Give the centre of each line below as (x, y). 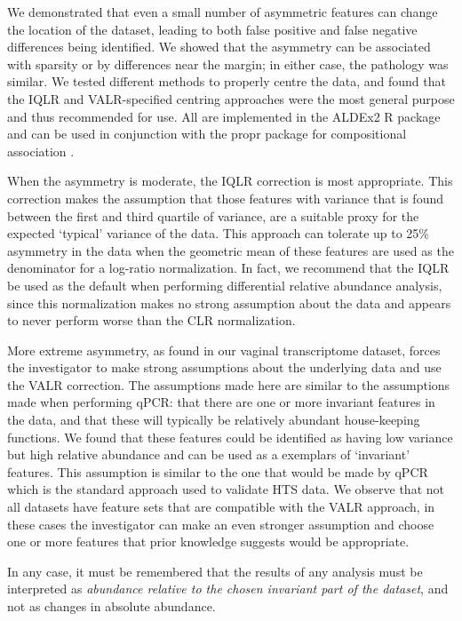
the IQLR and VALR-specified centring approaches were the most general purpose (231, 98)
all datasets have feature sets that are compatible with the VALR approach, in (221, 507)
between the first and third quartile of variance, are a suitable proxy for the (213, 215)
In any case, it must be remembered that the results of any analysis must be (215, 571)
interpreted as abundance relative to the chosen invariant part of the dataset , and (228, 589)
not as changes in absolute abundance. (112, 606)
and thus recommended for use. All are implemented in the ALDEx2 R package (224, 116)
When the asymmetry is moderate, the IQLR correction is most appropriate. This (230, 181)
